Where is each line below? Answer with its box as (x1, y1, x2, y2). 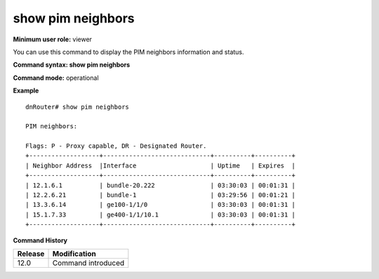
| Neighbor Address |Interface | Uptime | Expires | (25, 161, 296, 170)
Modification (52, 249, 96, 259)
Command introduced (52, 258, 125, 268)
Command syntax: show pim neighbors (13, 60, 131, 69)
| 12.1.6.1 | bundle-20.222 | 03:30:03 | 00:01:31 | (25, 181, 296, 189)
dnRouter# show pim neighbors (25, 102, 130, 111)
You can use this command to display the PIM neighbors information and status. (13, 48, 245, 56)
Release (17, 249, 45, 259)
